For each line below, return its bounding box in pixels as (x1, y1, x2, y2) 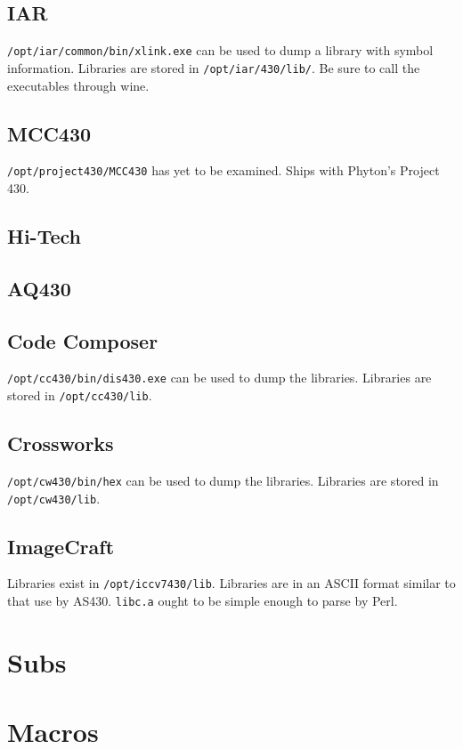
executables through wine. (7, 76, 150, 94)
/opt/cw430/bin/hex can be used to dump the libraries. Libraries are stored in (7, 471, 439, 489)
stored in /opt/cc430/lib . (7, 385, 152, 404)
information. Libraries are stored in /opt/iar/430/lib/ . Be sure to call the (7, 58, 420, 77)
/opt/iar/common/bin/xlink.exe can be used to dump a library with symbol (7, 41, 434, 60)
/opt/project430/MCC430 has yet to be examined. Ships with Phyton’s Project (7, 161, 440, 180)
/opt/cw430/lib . (7, 488, 101, 507)
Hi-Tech (7, 221, 81, 249)
